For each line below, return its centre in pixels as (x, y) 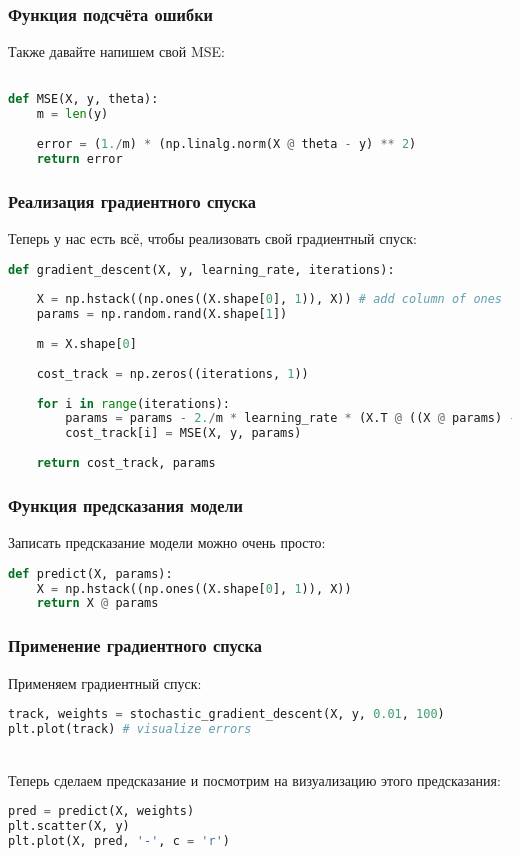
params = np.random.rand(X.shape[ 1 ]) (162, 314)
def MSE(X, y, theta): (83, 99)
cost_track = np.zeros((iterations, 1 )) (172, 373)
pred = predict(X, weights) (101, 811)
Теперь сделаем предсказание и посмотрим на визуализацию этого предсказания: (254, 779)
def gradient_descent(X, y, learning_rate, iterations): (201, 269)
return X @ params (97, 603)
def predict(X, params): (90, 573)
